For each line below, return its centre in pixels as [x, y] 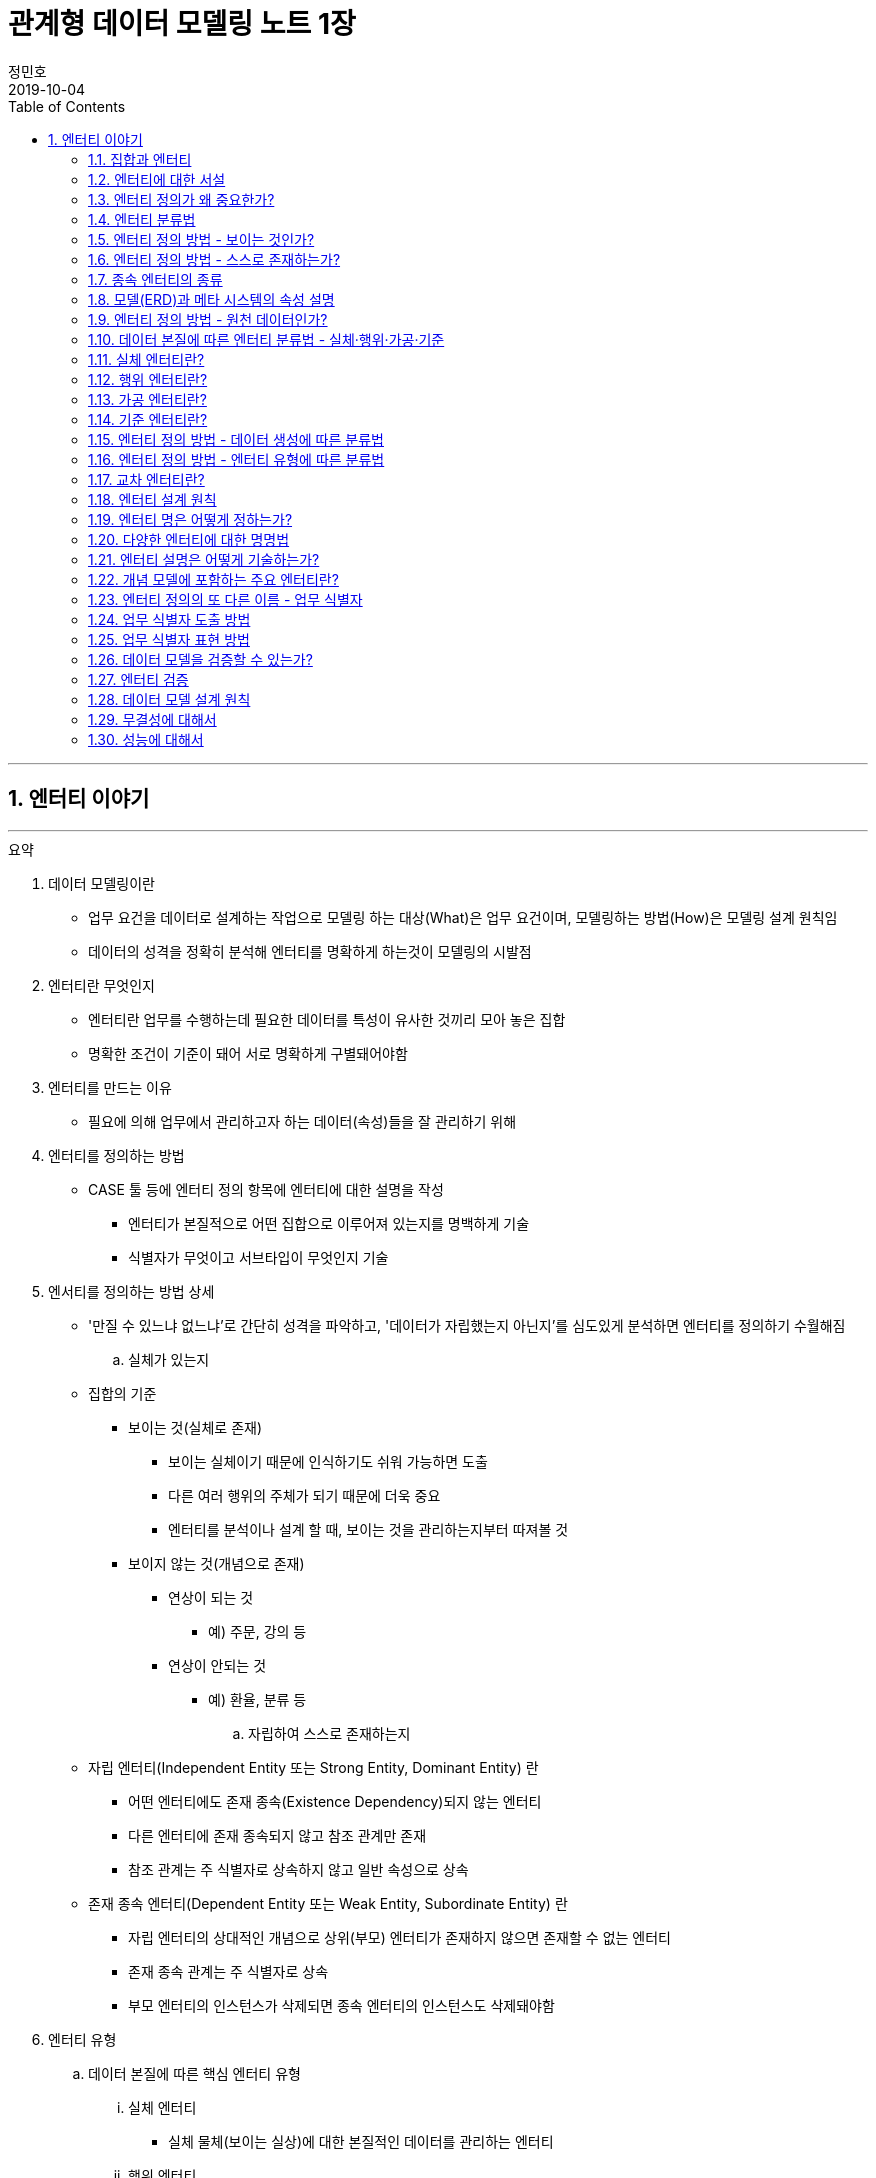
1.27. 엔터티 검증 [138, 679]
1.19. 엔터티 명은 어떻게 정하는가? [190, 519]
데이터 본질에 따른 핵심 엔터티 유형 [194, 2073]
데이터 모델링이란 [101, 883]
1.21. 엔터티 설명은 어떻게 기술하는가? [204, 559]
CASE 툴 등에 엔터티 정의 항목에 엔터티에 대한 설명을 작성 [266, 1189]
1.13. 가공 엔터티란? [147, 399]
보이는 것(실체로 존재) [195, 1427]
